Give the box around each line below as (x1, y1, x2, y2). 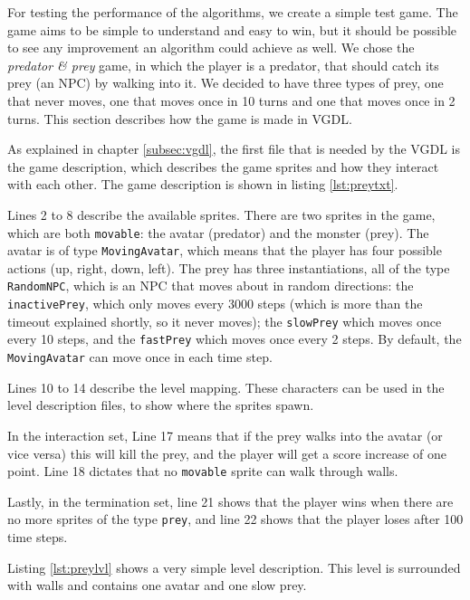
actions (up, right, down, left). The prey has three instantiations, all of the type (7, 258, 450, 277)
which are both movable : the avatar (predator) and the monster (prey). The (7, 223, 429, 242)
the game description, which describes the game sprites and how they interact (7, 157, 439, 176)
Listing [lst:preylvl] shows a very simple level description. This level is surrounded (7, 557, 461, 576)
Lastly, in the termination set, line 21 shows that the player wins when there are (7, 491, 454, 510)
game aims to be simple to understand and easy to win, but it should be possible (7, 20, 457, 39)
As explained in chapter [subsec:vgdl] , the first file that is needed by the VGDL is (7, 139, 460, 158)
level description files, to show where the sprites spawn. (7, 395, 314, 414)
